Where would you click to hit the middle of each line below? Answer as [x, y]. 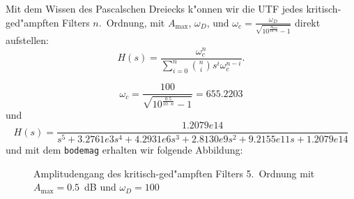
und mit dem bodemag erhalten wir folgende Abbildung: [124, 150]
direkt [307, 22]
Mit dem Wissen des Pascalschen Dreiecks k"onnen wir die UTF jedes [154, 8]
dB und [100, 187]
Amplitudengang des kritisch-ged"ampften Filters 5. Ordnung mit [174, 173]
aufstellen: [27, 40]
